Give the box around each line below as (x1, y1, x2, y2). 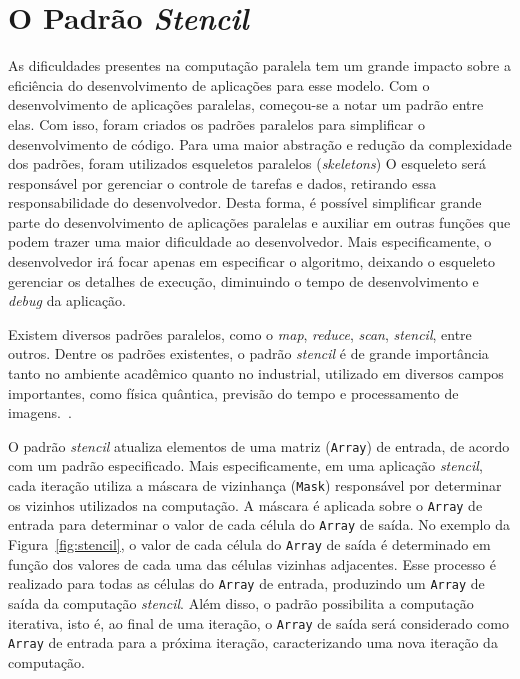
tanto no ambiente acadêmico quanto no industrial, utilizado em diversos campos (8, 363, 504, 384)
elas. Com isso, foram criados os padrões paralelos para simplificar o (8, 113, 425, 134)
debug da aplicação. (8, 290, 126, 311)
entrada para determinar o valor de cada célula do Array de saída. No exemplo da (8, 514, 510, 535)
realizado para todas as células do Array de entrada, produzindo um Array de (8, 573, 485, 594)
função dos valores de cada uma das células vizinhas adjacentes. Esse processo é (8, 553, 496, 574)
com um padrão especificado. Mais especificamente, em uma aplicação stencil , (8, 455, 483, 476)
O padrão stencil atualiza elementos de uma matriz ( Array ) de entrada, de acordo (8, 435, 510, 456)
